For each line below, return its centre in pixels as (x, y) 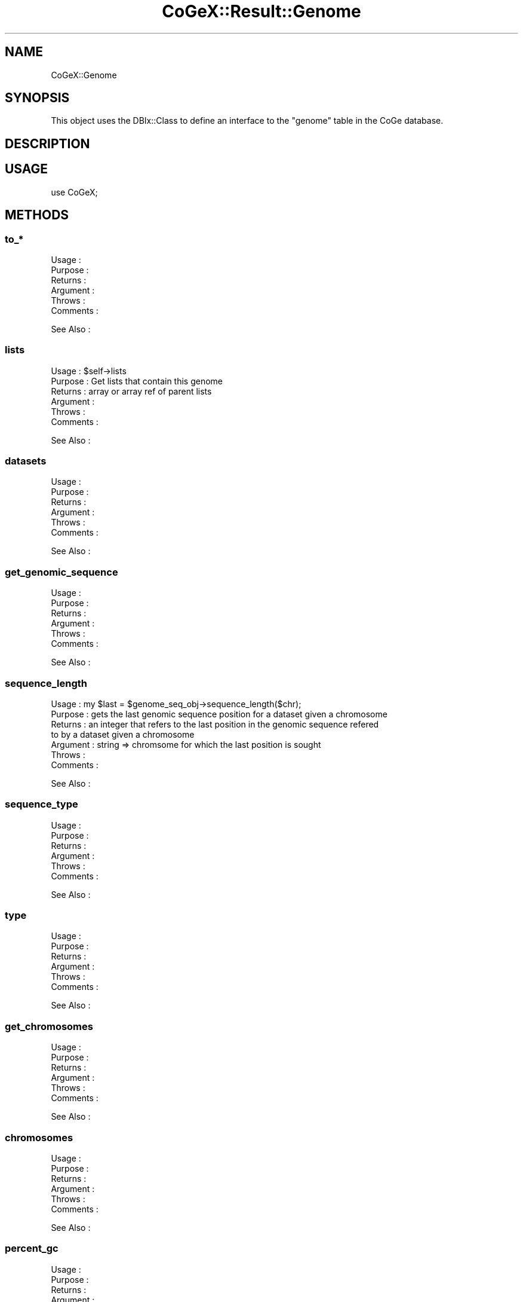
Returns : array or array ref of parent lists (131, 391)
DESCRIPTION (47, 143)
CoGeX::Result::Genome (261, 11)
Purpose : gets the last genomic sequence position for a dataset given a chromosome (219, 714)
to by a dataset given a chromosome (123, 734)
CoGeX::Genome (84, 75)
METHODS (37, 215)
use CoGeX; (74, 192)
